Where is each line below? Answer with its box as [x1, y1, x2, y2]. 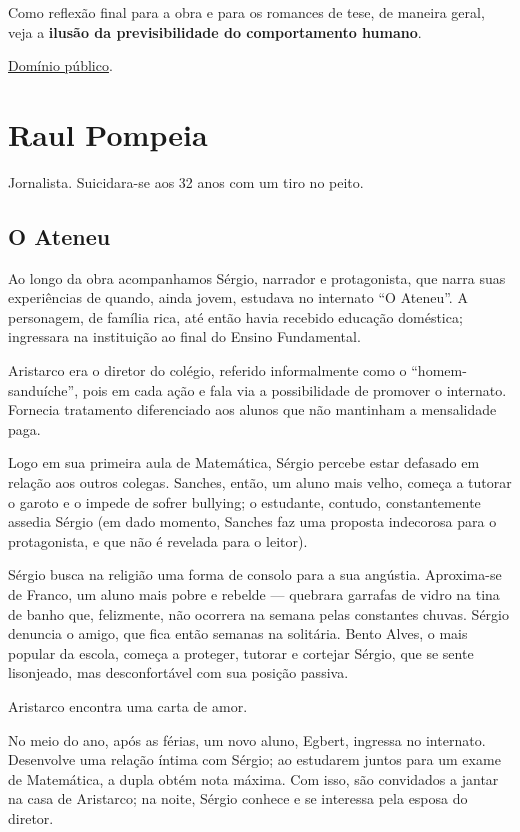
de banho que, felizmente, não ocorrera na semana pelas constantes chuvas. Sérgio [8, 603, 510, 624]
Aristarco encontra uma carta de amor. [8, 695, 248, 716]
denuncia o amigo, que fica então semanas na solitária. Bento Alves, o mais [8, 623, 468, 644]
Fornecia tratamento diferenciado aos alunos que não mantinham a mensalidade [8, 399, 497, 420]
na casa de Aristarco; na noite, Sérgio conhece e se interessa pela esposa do [8, 788, 468, 809]
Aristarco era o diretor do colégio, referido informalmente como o [8, 360, 407, 381]
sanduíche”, [8, 379, 79, 400]
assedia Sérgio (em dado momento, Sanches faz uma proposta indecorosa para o [8, 511, 497, 532]
